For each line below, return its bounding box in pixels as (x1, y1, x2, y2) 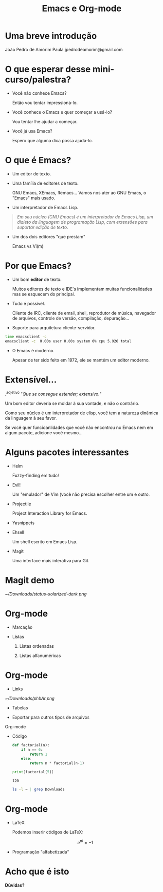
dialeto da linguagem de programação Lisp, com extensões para (17, 219, 148, 225)
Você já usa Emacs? (12, 128, 53, 134)
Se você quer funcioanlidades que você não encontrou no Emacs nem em (5, 425, 153, 430)
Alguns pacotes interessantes (5, 447, 129, 458)
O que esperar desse (5, 64, 91, 75)
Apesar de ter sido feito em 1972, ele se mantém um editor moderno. (12, 357, 150, 363)
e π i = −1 (77, 838, 93, 845)
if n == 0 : (21, 747, 43, 752)
